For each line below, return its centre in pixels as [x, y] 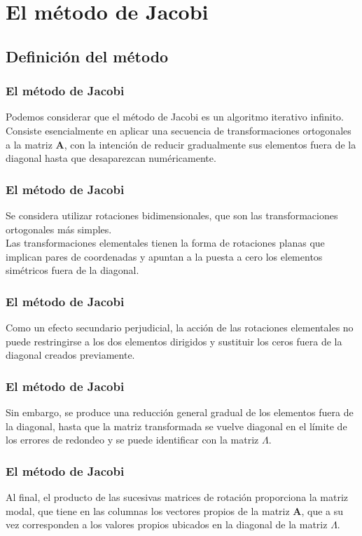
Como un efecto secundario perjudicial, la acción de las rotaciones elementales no [180, 328]
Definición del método [87, 56]
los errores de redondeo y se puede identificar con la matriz [132, 440]
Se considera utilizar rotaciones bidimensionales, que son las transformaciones [172, 215]
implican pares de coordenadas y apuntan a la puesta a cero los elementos [164, 256]
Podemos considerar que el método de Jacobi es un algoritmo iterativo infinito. [175, 117]
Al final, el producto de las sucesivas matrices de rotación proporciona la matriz [177, 497]
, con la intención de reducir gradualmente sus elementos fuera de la [210, 144]
